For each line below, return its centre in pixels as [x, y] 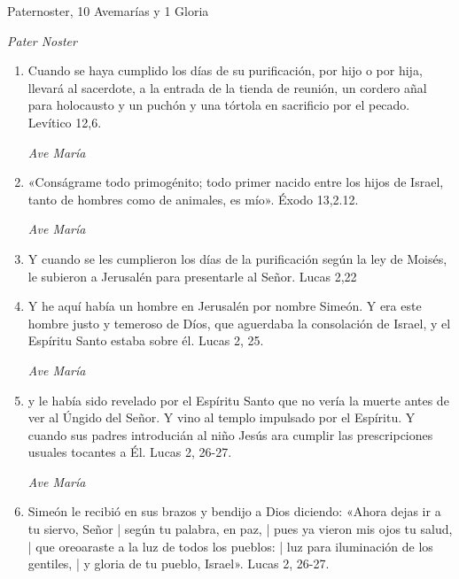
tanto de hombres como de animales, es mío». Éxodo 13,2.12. [193, 199]
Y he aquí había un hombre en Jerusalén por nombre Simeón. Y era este [225, 306]
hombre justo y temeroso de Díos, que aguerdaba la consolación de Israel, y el [239, 323]
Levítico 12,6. [65, 122]
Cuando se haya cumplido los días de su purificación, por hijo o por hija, [225, 70]
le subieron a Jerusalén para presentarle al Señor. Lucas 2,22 [192, 276]
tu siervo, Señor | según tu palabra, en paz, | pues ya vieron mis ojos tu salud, [240, 529]
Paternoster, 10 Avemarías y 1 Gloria [108, 11]
